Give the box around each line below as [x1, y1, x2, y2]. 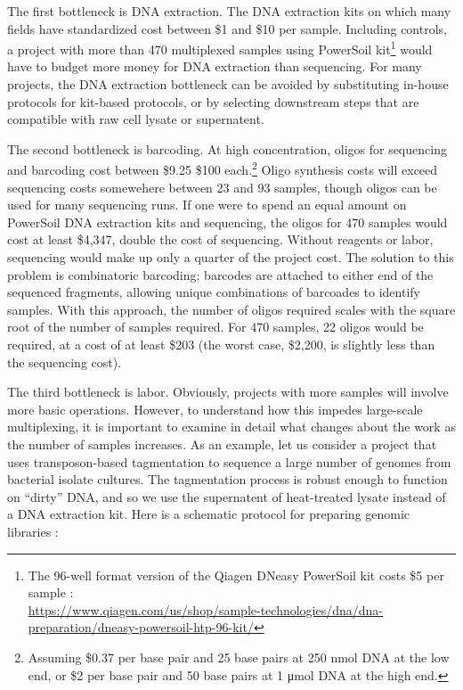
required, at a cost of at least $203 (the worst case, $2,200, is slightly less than [7, 335, 435, 353]
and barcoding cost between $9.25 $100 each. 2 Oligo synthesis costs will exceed [7, 158, 438, 179]
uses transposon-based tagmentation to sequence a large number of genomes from [7, 452, 451, 471]
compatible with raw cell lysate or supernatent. [7, 110, 264, 128]
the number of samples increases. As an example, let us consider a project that [7, 434, 437, 453]
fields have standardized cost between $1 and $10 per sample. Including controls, [7, 19, 447, 37]
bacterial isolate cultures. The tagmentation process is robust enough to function [7, 470, 448, 489]
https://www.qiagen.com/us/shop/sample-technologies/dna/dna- [28, 600, 384, 619]
